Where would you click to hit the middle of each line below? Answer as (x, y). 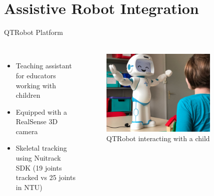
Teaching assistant (44, 66)
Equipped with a (41, 111)
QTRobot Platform (33, 32)
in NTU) (29, 187)
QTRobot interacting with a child (158, 138)
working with (36, 85)
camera (27, 131)
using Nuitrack (38, 158)
